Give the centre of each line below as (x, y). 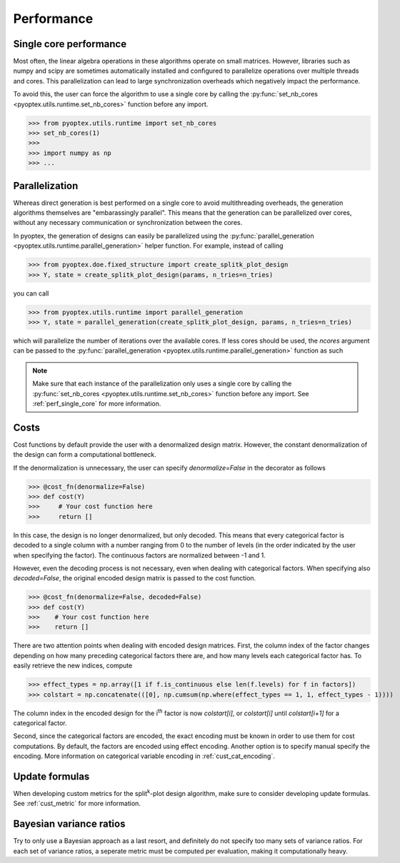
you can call (31, 293)
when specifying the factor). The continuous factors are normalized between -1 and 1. (139, 555)
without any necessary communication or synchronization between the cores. (128, 223)
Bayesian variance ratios (69, 824)
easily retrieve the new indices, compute (73, 666)
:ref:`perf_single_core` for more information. (97, 403)
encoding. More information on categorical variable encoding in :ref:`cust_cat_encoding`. (144, 756)
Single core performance (70, 44)
